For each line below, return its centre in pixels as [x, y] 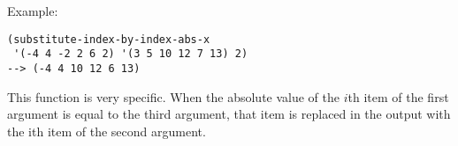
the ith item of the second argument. [107, 131]
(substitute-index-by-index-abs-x [109, 39]
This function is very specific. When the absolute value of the [174, 96]
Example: [33, 11]
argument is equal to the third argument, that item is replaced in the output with [229, 114]
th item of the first [398, 96]
